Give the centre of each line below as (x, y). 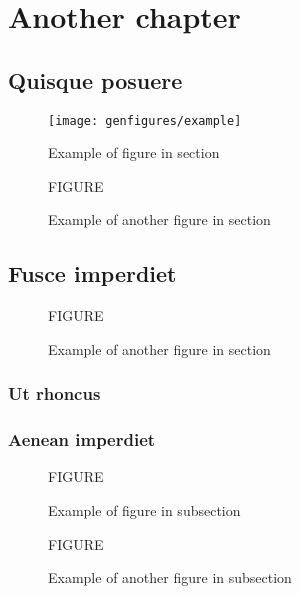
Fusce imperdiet (92, 273)
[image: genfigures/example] (145, 120)
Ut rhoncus (54, 393)
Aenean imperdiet (82, 439)
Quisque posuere (95, 79)
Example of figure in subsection (144, 510)
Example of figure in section (134, 152)
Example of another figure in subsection (170, 577)
